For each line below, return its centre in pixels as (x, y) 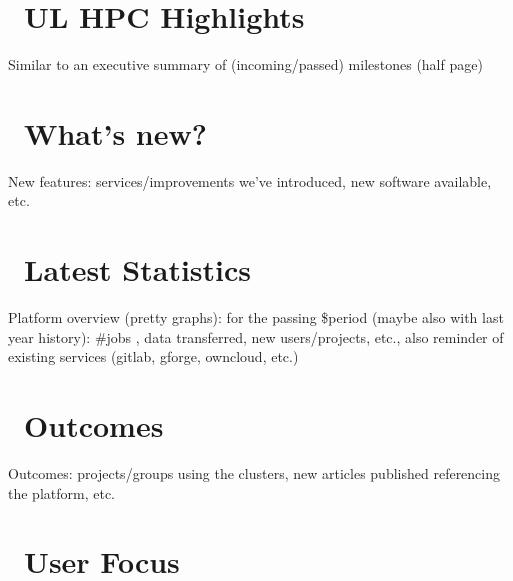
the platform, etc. (61, 492)
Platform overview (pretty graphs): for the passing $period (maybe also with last (256, 317)
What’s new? (115, 132)
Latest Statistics (138, 269)
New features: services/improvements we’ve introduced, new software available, (250, 180)
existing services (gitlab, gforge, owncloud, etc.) (153, 356)
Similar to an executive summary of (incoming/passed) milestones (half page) (245, 64)
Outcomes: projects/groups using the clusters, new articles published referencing (254, 473)
